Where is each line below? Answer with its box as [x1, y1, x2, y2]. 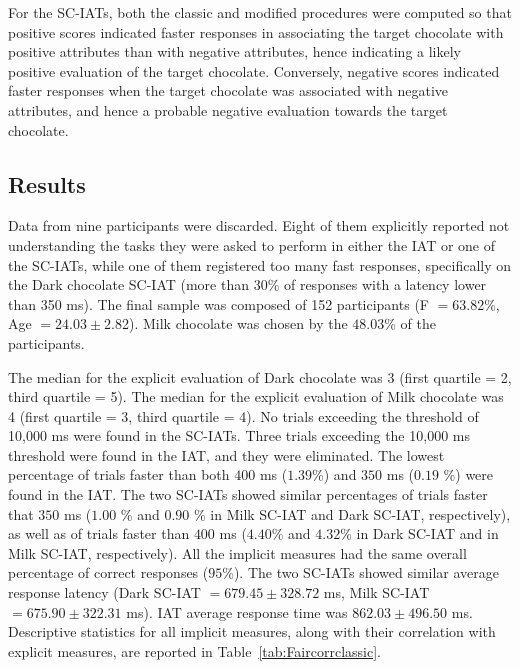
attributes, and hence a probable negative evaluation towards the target [8, 99, 448, 120]
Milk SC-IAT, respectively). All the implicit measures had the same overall [8, 542, 467, 563]
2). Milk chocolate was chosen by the [121, 313, 348, 334]
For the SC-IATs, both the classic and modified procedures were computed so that [8, 2, 512, 22]
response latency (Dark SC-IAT [8, 582, 201, 603]
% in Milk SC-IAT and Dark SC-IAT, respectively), [193, 503, 511, 524]
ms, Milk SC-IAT [323, 582, 430, 603]
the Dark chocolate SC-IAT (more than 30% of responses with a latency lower [8, 274, 487, 295]
